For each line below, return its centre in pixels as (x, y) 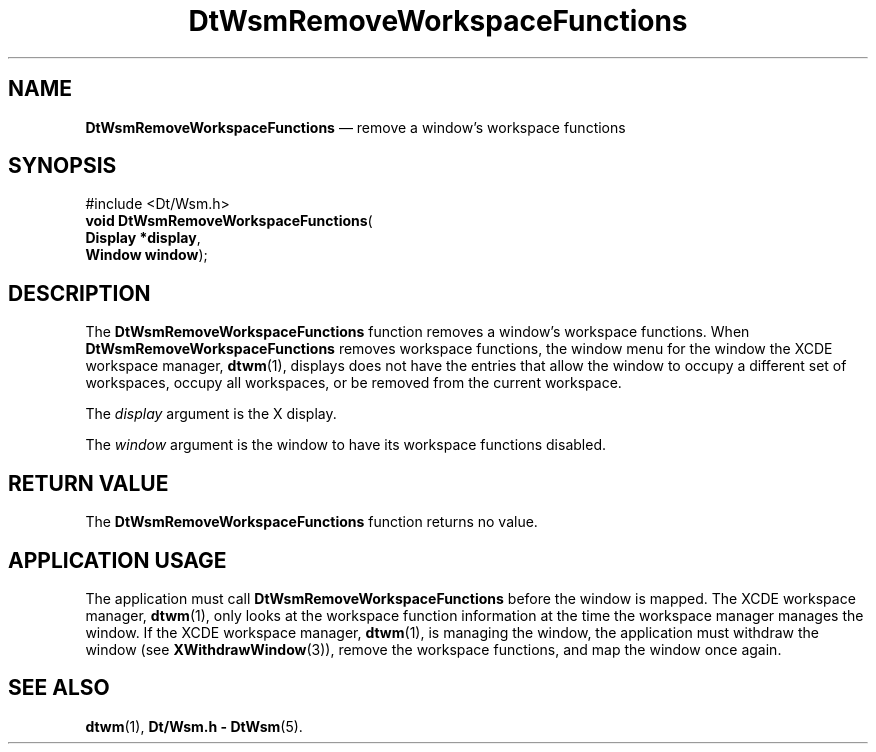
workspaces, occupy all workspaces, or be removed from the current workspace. (353, 383)
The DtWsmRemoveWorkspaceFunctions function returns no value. (311, 522)
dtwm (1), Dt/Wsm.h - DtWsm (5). (194, 726)
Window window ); (146, 255)
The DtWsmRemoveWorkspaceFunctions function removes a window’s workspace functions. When (417, 332)
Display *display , (143, 238)
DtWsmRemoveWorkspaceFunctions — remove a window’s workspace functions (355, 127)
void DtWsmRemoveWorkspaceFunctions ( (229, 221)
